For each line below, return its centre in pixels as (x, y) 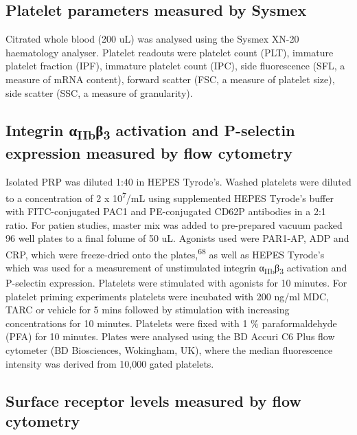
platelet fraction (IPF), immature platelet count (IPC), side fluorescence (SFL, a (175, 66)
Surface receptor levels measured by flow (153, 400)
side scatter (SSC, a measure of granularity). (99, 92)
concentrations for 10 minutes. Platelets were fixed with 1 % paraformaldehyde (171, 323)
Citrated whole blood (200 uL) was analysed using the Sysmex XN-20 (152, 39)
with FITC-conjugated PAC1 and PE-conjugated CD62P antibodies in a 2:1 (166, 211)
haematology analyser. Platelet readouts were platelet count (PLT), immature (170, 52)
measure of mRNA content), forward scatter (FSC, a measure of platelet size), (170, 79)
